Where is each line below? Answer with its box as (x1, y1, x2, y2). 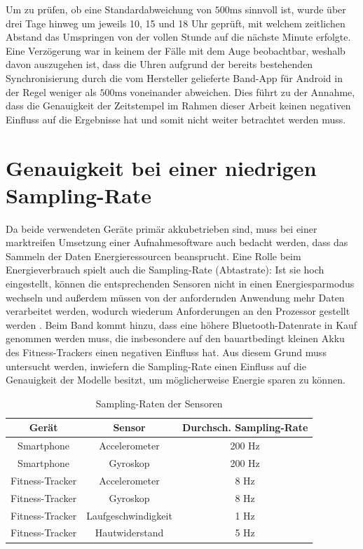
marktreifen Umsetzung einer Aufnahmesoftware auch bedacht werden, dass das (6, 235, 348, 250)
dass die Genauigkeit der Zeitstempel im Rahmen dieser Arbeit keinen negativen (6, 98, 351, 113)
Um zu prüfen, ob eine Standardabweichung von (6, 2, 212, 16)
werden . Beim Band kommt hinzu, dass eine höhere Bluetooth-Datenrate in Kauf (6, 317, 357, 332)
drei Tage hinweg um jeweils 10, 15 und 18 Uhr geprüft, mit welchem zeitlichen (6, 15, 345, 30)
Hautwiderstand (95, 525, 164, 540)
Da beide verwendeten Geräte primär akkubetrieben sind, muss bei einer (6, 221, 317, 236)
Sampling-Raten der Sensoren (95, 395, 223, 410)
